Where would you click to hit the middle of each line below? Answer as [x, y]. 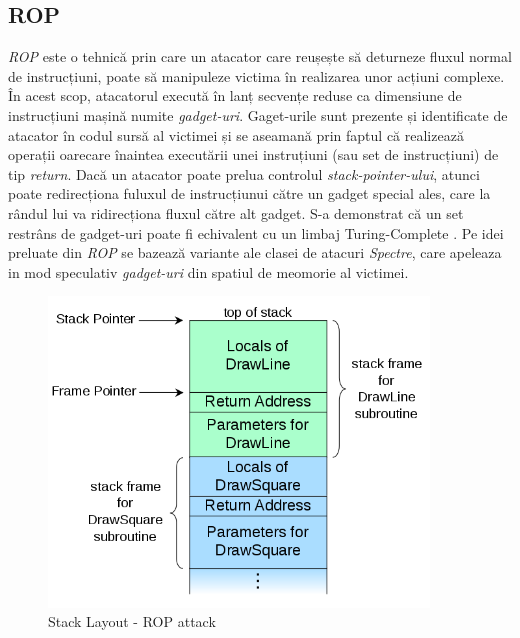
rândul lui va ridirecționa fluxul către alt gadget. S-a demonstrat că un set [236, 212]
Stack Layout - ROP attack [132, 621]
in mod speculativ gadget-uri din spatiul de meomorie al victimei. [208, 271]
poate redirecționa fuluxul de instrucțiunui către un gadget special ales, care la [249, 193]
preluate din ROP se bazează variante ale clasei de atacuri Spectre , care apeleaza [255, 252]
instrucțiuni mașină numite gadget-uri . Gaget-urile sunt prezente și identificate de [258, 114]
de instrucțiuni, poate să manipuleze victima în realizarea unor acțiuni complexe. [256, 75]
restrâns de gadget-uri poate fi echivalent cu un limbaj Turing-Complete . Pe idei [256, 232]
